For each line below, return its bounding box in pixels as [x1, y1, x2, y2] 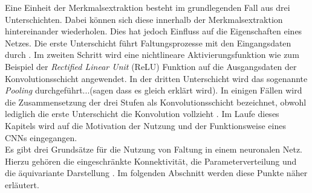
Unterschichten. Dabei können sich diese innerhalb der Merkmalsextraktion [5, 13, 283, 25]
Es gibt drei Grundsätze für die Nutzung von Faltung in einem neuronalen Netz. [5, 143, 303, 156]
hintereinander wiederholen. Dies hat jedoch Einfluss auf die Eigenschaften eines [5, 25, 302, 37]
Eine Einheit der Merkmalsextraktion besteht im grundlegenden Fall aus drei [5, 1, 290, 13]
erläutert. [5, 178, 39, 191]
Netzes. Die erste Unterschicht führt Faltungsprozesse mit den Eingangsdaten [5, 36, 291, 49]
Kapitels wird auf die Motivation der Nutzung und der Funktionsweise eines [5, 119, 286, 131]
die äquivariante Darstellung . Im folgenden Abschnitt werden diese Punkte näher [5, 166, 308, 179]
